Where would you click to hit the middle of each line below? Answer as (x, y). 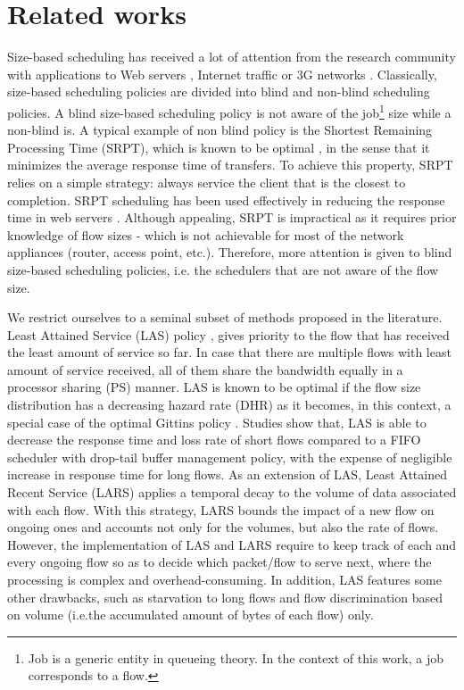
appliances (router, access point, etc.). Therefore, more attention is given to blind (230, 252)
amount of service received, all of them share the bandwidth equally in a (205, 369)
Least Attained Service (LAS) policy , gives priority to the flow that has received (228, 334)
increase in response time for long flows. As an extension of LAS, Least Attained (227, 474)
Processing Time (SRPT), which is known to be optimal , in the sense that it (219, 147)
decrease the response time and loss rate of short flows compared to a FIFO (214, 440)
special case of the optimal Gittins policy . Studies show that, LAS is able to (217, 422)
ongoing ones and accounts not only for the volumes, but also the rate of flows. (223, 527)
